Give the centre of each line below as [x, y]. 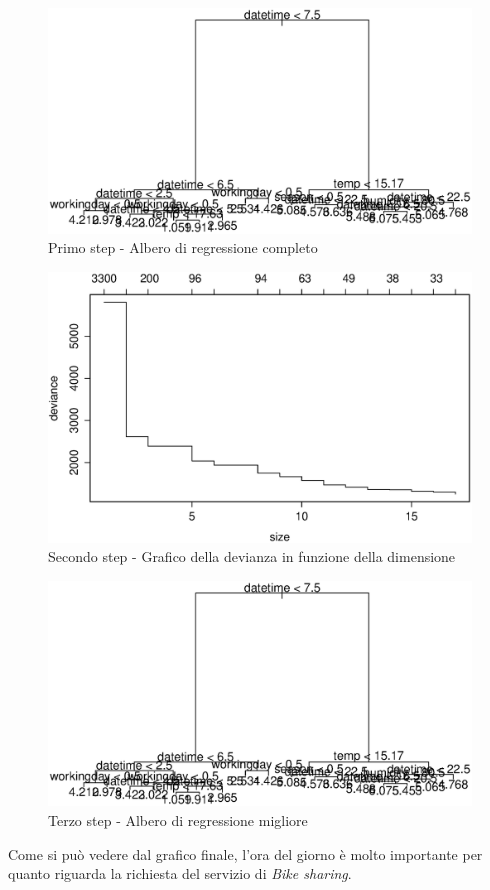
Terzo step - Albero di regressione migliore [178, 820]
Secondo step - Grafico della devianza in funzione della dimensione [252, 556]
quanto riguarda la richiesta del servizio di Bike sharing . [180, 873]
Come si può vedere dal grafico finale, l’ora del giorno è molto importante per [245, 853]
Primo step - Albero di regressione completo [183, 247]
